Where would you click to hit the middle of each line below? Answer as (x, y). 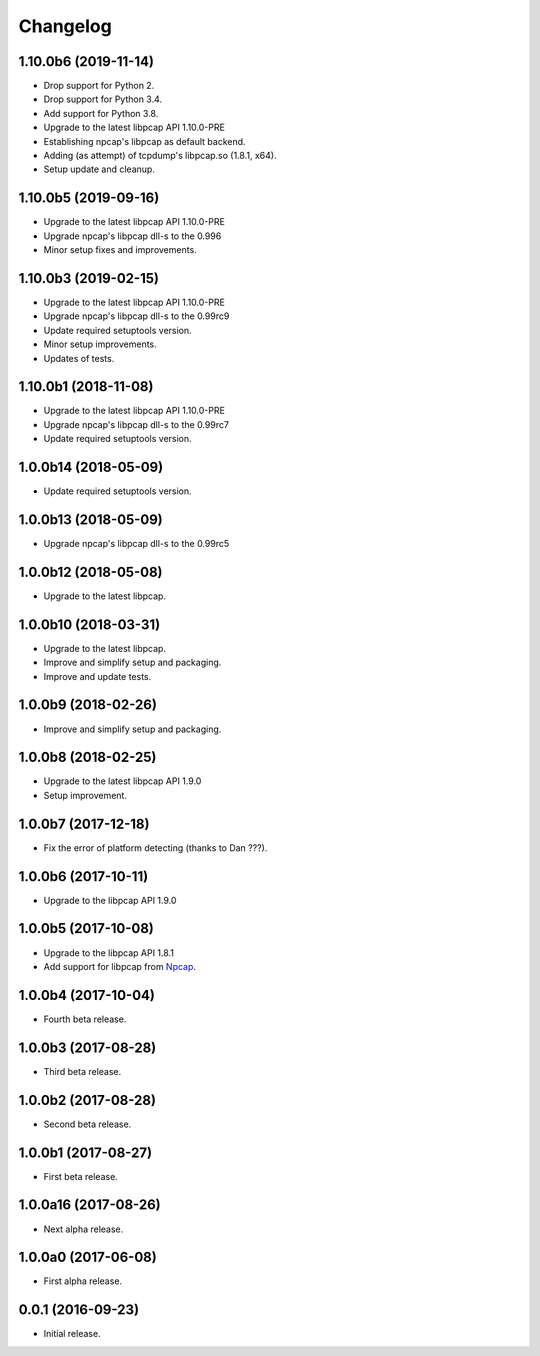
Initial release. (72, 1334)
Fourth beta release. (85, 1019)
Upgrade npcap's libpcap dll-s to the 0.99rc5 (136, 544)
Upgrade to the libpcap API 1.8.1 (109, 952)
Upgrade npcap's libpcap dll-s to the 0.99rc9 (136, 316)
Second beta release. (87, 1124)
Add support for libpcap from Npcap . (120, 966)
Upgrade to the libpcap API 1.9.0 (110, 900)
